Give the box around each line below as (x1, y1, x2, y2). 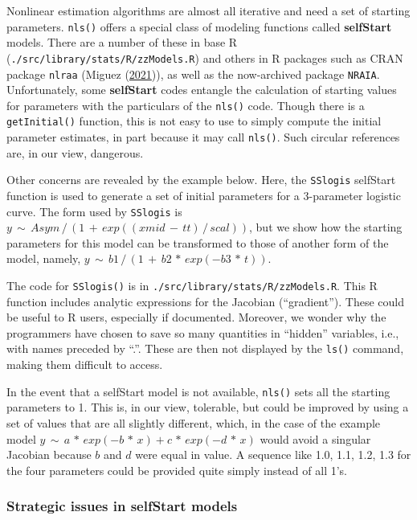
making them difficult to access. (6, 356, 163, 373)
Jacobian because (6, 446, 92, 463)
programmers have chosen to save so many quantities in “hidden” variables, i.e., (6, 324, 399, 341)
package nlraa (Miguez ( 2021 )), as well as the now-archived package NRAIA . (6, 65, 380, 82)
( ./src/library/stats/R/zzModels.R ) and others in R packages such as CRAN (6, 49, 403, 66)
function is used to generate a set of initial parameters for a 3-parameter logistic (6, 186, 401, 203)
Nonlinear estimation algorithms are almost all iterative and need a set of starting (6, 2, 411, 18)
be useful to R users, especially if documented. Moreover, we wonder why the (6, 309, 386, 326)
